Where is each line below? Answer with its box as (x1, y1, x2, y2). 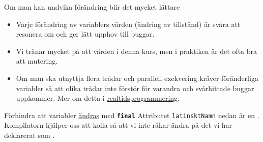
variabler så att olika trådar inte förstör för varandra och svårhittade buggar (16, 82, 254, 93)
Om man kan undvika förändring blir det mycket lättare (4, 2, 180, 12)
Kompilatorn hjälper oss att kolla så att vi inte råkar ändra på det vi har (4, 120, 232, 130)
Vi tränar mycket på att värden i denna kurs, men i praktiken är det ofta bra (16, 45, 257, 56)
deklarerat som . (4, 130, 55, 140)
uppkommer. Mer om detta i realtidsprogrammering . (16, 93, 180, 103)
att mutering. (16, 55, 58, 66)
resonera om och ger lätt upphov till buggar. (16, 29, 155, 39)
